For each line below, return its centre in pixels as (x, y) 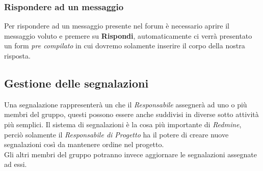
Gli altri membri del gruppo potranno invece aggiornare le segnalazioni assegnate (131, 154)
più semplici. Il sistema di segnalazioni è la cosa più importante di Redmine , (123, 124)
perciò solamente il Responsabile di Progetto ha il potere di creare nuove (116, 134)
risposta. (17, 55)
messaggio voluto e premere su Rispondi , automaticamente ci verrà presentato (128, 35)
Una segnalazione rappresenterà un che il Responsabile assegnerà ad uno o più (126, 104)
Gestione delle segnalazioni (76, 83)
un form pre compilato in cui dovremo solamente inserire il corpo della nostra (125, 46)
